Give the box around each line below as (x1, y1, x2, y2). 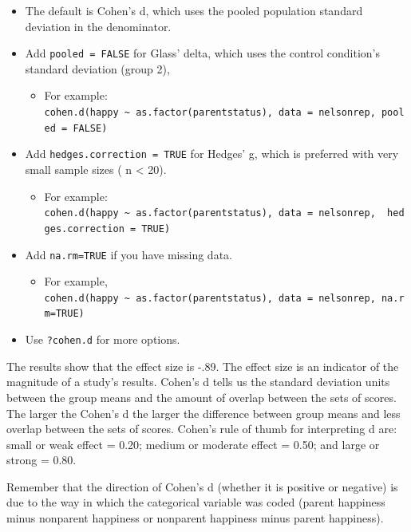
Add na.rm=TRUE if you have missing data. (25, 246, 232, 262)
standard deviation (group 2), (25, 60, 170, 77)
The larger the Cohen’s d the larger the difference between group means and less (6, 404, 401, 421)
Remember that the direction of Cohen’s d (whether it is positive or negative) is (6, 478, 398, 495)
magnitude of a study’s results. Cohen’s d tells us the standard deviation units (6, 373, 390, 390)
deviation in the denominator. (25, 18, 172, 34)
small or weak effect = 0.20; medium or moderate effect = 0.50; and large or (6, 435, 380, 452)
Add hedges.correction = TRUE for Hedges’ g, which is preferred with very (25, 145, 399, 162)
